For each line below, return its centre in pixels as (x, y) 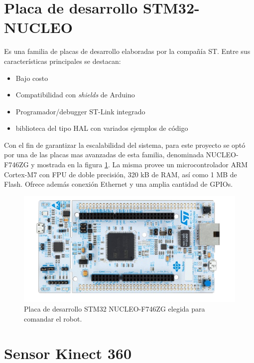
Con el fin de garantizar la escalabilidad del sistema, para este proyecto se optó (125, 145)
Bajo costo (32, 78)
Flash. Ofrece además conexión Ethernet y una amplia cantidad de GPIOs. (119, 184)
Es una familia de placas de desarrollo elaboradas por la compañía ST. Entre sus (127, 51)
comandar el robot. (53, 319)
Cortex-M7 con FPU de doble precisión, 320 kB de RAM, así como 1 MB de (121, 174)
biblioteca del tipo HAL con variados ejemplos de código (102, 128)
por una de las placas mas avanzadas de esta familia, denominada (104, 155)
